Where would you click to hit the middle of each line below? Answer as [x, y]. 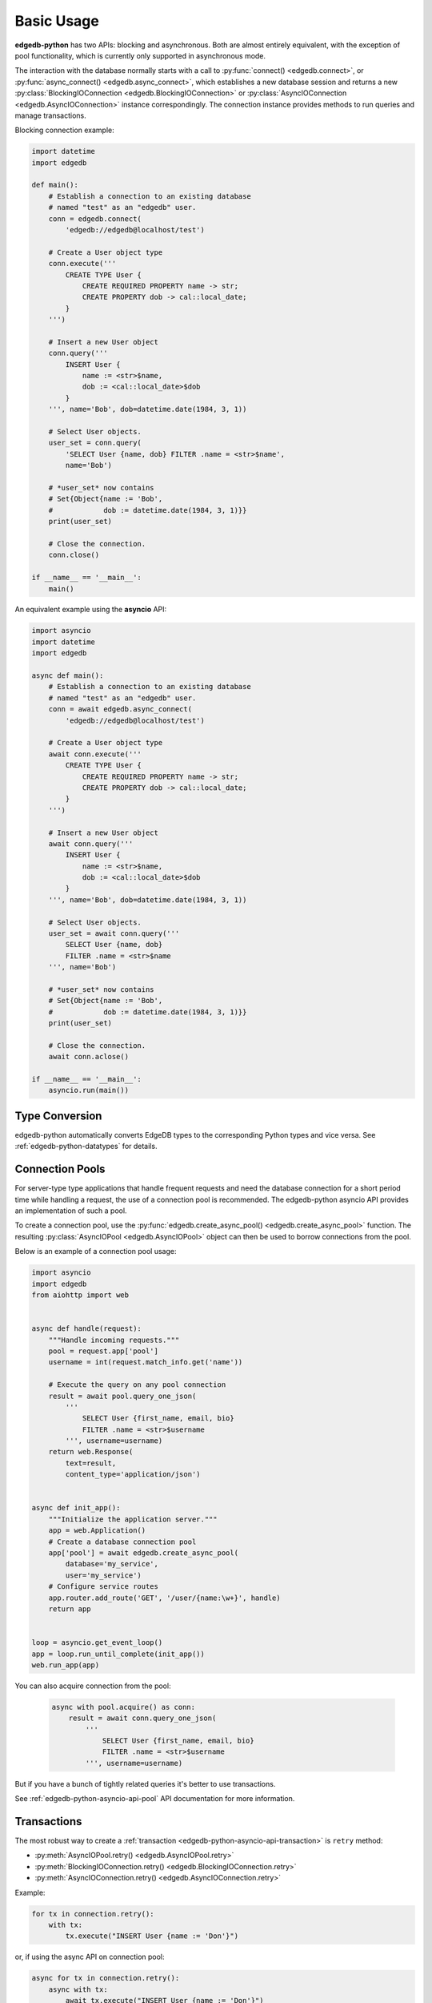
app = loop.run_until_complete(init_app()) [118, 1654]
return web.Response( [91, 1452]
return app [70, 1609]
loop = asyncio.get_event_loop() [97, 1643]
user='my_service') [103, 1575]
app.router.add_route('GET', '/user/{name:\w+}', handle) [164, 1598]
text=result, [91, 1463]
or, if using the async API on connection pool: [90, 1957]
